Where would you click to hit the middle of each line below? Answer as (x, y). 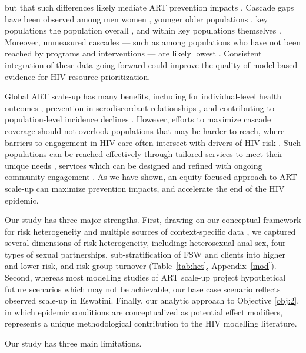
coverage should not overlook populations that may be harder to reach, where (145, 130)
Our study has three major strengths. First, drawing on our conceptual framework (153, 220)
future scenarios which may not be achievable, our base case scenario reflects (143, 289)
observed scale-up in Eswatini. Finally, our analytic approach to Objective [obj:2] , (152, 300)
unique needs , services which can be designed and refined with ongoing (134, 165)
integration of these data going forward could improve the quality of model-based (151, 64)
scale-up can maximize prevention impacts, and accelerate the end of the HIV (145, 188)
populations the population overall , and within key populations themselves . (143, 30)
